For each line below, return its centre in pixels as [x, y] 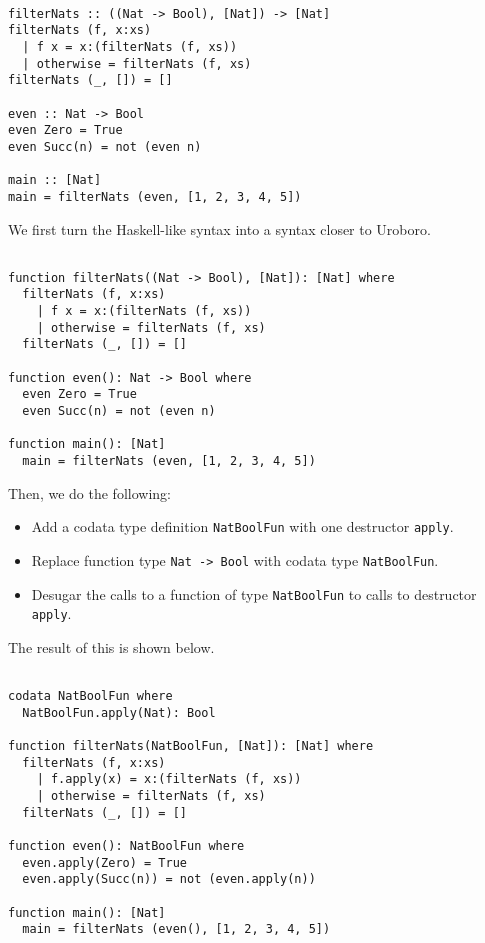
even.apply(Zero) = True [104, 862]
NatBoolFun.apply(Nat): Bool [119, 712]
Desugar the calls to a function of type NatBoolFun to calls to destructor [254, 593]
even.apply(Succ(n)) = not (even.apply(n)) [169, 879]
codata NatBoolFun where [90, 696]
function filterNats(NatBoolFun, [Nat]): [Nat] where [191, 746]
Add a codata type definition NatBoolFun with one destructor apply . [242, 526]
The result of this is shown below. [111, 646]
